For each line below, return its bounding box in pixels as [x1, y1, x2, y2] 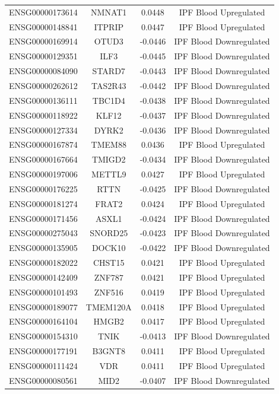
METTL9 [91, 168, 126, 180]
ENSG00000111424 [9, 360, 78, 371]
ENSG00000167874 [9, 138, 78, 151]
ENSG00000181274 [9, 197, 78, 209]
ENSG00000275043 [9, 227, 78, 239]
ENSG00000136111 [9, 94, 78, 106]
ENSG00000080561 [9, 374, 78, 386]
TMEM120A [85, 300, 132, 313]
